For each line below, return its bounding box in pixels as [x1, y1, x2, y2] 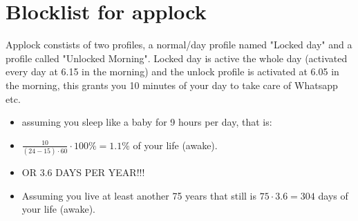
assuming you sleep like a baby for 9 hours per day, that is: [21, 115, 272, 129]
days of [318, 188, 348, 202]
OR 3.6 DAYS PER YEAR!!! [21, 165, 145, 179]
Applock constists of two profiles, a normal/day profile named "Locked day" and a [6, 37, 352, 52]
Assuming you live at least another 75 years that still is [21, 188, 257, 202]
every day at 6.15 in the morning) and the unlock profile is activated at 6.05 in [6, 64, 339, 79]
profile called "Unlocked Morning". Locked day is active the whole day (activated [6, 50, 348, 65]
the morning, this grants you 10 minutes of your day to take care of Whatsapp [6, 77, 338, 92]
